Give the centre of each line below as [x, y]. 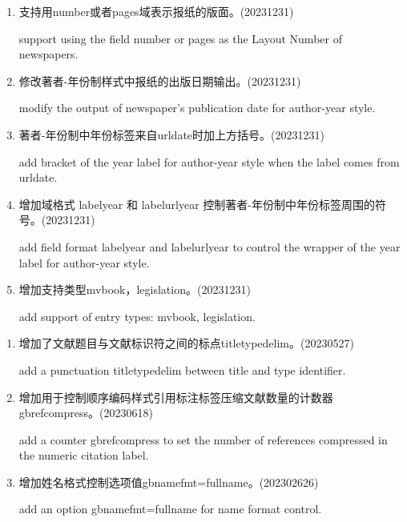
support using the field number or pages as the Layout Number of [180, 38]
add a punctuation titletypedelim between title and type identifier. [182, 369]
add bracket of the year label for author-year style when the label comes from [209, 161]
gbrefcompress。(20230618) [86, 413]
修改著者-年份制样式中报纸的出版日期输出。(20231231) [160, 80]
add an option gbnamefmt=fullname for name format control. [170, 509]
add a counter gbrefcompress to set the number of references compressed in [203, 439]
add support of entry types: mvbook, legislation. [137, 316]
